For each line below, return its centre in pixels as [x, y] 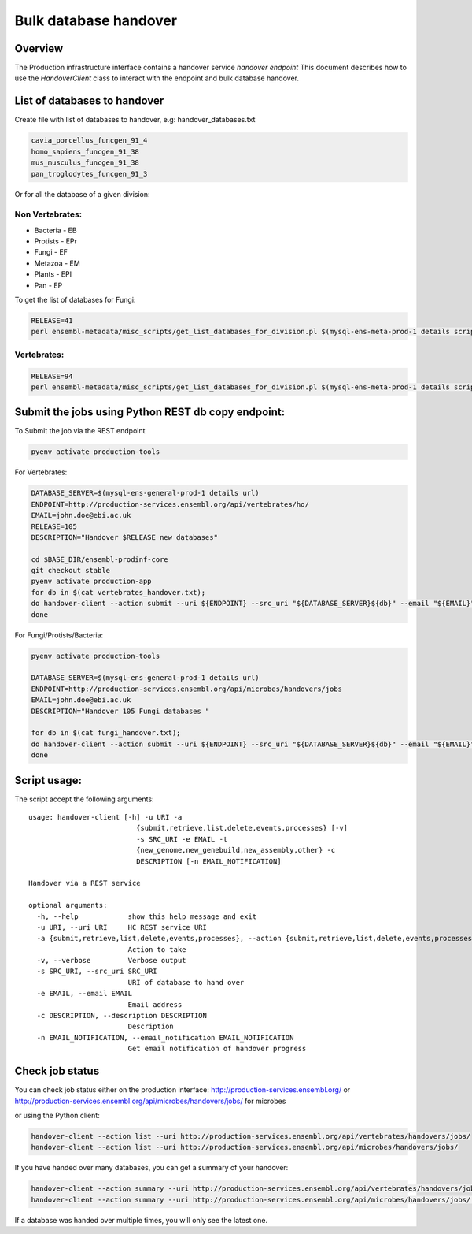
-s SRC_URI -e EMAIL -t [182, 839]
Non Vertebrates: [48, 214]
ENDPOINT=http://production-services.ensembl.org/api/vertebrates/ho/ [170, 504]
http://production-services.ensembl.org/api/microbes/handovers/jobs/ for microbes [150, 1101]
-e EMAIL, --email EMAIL [85, 994]
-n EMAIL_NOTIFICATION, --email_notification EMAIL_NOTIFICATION [165, 1037]
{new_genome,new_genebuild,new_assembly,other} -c [236, 850]
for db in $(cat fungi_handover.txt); [106, 733]
